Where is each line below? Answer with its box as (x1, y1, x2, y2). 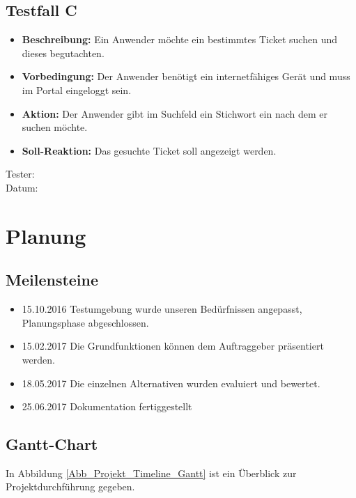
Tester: (6, 166, 35, 181)
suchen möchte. (22, 120, 88, 134)
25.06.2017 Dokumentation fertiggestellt (22, 399, 192, 414)
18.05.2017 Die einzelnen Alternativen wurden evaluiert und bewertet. (22, 375, 320, 390)
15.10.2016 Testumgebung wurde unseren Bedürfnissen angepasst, (22, 302, 302, 316)
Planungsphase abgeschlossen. (22, 315, 149, 329)
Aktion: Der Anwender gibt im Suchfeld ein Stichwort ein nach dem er (22, 106, 327, 120)
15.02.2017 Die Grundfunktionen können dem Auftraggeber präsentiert (22, 339, 324, 353)
